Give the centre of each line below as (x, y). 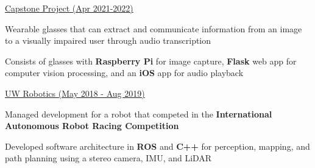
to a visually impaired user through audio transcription (108, 40)
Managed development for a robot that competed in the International (139, 114)
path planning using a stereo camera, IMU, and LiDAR (108, 158)
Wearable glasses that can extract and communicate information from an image (154, 28)
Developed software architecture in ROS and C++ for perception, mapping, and (157, 146)
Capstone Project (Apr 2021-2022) (69, 8)
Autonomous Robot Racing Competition (92, 126)
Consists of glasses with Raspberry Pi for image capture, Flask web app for (151, 61)
